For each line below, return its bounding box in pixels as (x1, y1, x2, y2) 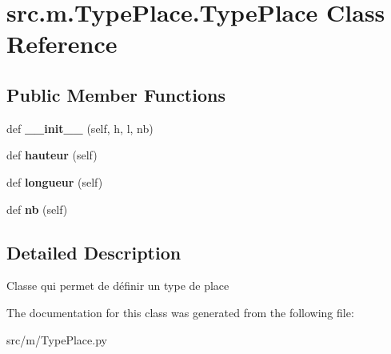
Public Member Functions (6, 82, 225, 107)
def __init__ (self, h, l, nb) (6, 119, 154, 136)
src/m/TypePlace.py (6, 331, 107, 348)
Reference (6, 27, 118, 60)
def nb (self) (6, 200, 68, 217)
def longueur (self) (6, 173, 103, 190)
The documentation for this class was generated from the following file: (6, 304, 354, 320)
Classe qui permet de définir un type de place (6, 277, 229, 294)
